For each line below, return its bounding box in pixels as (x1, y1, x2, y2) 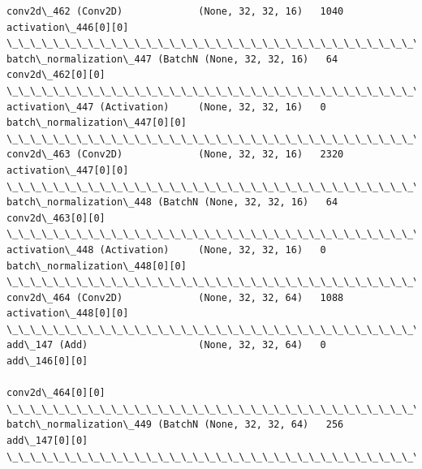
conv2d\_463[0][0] (6, 212, 105, 224)
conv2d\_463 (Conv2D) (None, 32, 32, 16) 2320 (6, 148, 344, 161)
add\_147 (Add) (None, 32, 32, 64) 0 (6, 339, 326, 351)
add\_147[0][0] (6, 435, 88, 447)
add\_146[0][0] (6, 355, 88, 368)
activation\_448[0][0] (6, 308, 129, 320)
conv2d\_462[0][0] (6, 69, 105, 81)
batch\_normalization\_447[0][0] (6, 117, 187, 129)
